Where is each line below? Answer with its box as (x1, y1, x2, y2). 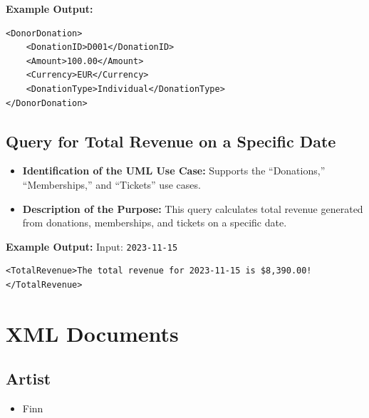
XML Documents (6, 318, 179, 348)
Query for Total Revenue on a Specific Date (6, 130, 336, 152)
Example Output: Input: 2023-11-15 (6, 239, 178, 254)
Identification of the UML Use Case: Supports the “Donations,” (22, 163, 326, 178)
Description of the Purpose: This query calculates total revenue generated (22, 201, 363, 216)
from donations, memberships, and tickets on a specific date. (22, 215, 287, 230)
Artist (6, 367, 51, 390)
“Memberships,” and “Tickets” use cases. (22, 177, 201, 192)
